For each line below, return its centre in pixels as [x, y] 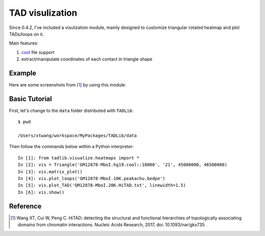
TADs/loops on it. [26, 34]
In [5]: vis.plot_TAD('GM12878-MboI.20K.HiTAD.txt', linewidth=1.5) [102, 185]
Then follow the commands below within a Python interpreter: [71, 147]
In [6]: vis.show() [41, 192]
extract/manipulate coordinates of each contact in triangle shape [87, 59]
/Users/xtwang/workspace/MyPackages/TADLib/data [77, 136]
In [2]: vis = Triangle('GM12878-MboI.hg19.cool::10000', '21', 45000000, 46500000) [123, 165]
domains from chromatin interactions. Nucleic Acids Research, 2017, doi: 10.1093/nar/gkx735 [111, 225]
